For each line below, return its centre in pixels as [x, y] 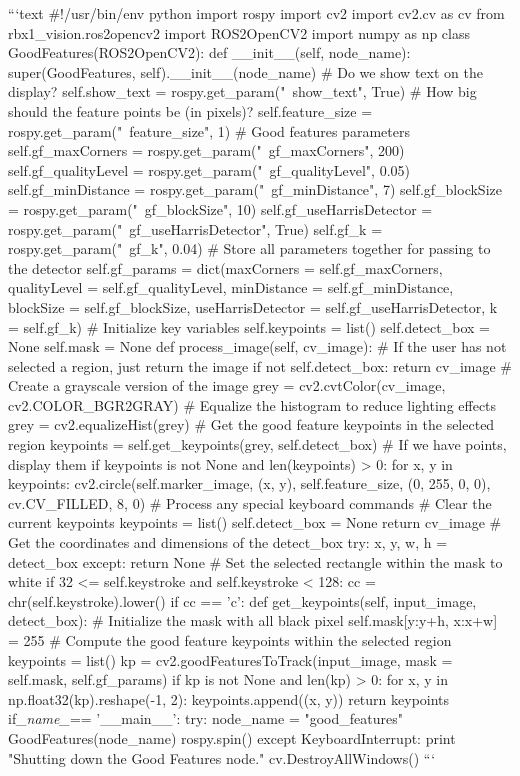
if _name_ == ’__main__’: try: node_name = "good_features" [205, 718]
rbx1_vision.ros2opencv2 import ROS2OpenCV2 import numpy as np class [239, 32]
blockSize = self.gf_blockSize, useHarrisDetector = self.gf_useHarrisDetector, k [253, 306]
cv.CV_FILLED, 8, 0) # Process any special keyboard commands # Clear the [250, 502]
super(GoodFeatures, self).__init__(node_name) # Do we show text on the [245, 71]
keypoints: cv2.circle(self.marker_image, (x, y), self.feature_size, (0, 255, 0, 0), [249, 483]
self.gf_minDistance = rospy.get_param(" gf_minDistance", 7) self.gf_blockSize [255, 189]
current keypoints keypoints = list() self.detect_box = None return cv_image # [255, 522]
